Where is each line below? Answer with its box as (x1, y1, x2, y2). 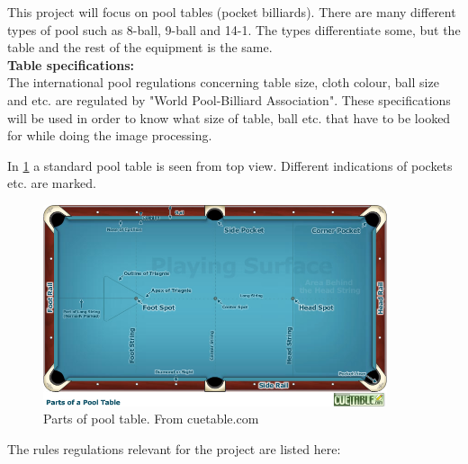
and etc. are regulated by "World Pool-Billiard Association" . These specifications (7, 90, 451, 109)
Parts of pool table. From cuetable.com (43, 409, 259, 428)
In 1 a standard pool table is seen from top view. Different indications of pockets (7, 156, 453, 174)
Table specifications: (7, 55, 135, 74)
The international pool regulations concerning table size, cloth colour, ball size (7, 73, 439, 92)
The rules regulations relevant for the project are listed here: (7, 439, 341, 458)
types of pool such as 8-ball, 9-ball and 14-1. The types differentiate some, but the (7, 20, 461, 39)
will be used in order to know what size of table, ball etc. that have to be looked (7, 108, 451, 127)
